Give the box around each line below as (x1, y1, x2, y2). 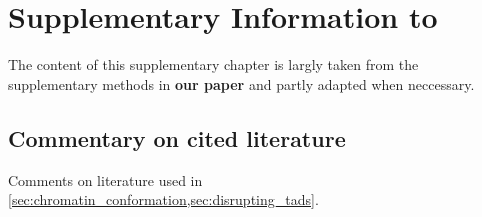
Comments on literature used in (8, 169, 203, 190)
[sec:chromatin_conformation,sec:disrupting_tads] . (8, 189, 319, 210)
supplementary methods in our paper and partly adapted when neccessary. (8, 73, 475, 94)
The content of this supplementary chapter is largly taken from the (8, 54, 419, 75)
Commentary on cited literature (8, 122, 346, 153)
